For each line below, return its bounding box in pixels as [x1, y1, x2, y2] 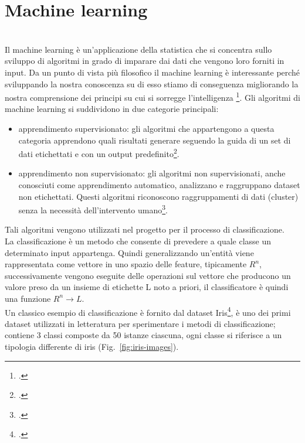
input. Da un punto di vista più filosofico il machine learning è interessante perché [5, 66, 300, 78]
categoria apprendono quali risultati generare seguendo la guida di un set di [18, 134, 291, 146]
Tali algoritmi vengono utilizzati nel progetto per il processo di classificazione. [5, 223, 284, 236]
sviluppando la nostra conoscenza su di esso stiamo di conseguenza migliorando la [5, 77, 299, 90]
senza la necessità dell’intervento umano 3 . [18, 202, 168, 216]
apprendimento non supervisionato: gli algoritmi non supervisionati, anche [18, 167, 286, 179]
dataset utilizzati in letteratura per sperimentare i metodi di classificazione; [5, 317, 276, 329]
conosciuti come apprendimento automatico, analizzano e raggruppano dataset [18, 178, 300, 190]
